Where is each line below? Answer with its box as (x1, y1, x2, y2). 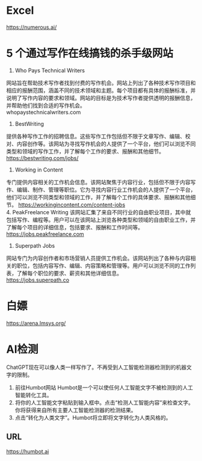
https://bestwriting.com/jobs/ (6, 154, 79, 161)
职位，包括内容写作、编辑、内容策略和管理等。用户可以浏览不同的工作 (16, 262, 191, 269)
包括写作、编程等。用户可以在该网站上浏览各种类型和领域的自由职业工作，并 (6, 216, 196, 223)
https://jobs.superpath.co (6, 276, 70, 283)
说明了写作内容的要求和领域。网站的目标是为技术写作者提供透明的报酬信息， (6, 94, 196, 101)
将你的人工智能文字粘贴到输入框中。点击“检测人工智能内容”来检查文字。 (14, 398, 194, 406)
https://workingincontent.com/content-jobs (17, 201, 126, 208)
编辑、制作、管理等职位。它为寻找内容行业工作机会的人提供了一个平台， (16, 186, 196, 193)
